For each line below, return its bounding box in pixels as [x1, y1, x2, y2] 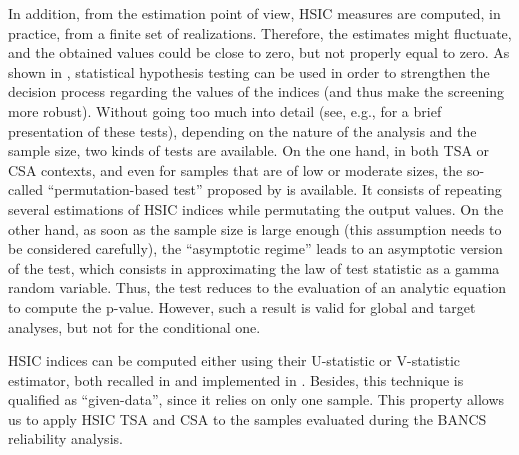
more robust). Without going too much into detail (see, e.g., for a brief [8, 100, 442, 121]
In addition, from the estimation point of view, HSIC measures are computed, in [8, 3, 501, 23]
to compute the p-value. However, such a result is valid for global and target [8, 296, 476, 317]
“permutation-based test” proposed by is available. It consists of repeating [47, 179, 502, 200]
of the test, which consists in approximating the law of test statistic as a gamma [8, 257, 500, 278]
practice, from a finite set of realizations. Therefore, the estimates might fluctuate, [8, 22, 512, 43]
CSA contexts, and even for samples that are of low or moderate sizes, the [8, 159, 463, 180]
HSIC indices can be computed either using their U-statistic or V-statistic [8, 350, 461, 371]
